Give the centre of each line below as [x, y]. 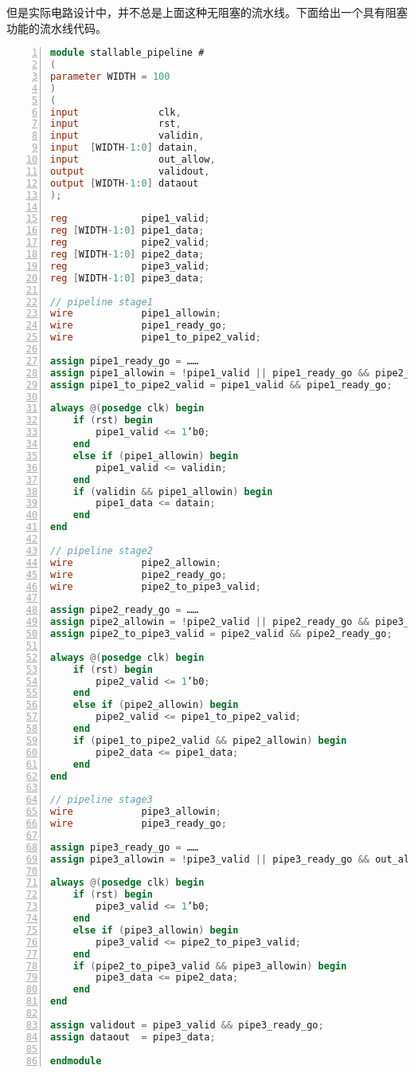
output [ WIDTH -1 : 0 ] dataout [125, 183]
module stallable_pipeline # [127, 53]
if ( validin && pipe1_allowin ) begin [173, 491]
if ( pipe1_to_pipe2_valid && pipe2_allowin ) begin [210, 740]
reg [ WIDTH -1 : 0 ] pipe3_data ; [127, 278]
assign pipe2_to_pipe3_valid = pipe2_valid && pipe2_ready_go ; [221, 634]
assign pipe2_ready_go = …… [125, 610]
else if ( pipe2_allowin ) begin [156, 705]
